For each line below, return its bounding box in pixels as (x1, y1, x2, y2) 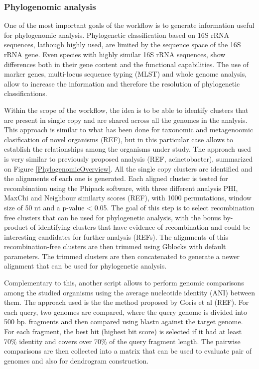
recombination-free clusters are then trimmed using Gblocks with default (4, 241, 226, 252)
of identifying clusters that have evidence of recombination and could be (30, 222, 251, 232)
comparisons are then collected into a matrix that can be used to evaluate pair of (4, 346, 252, 356)
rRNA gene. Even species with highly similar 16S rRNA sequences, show (4, 49, 226, 59)
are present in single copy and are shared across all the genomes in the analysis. (4, 114, 248, 125)
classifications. (4, 88, 47, 98)
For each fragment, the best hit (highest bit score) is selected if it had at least (4, 326, 242, 337)
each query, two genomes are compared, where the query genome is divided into (4, 306, 247, 317)
